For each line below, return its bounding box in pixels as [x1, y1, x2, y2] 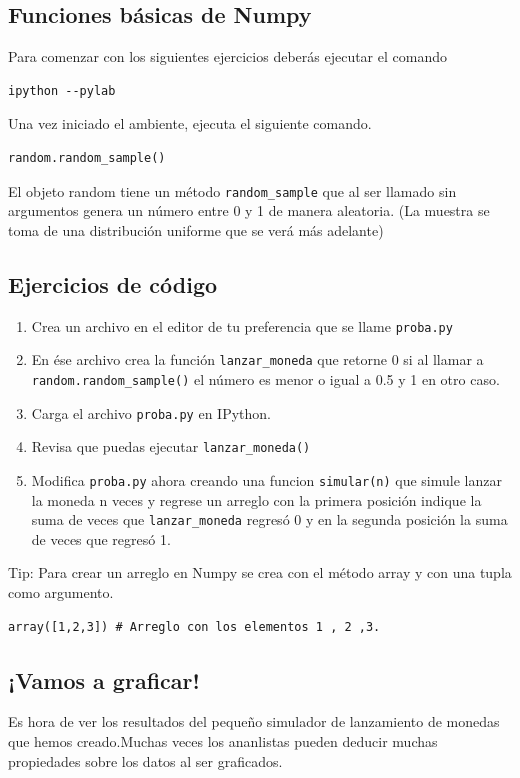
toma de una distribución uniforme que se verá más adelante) [8, 219, 384, 240]
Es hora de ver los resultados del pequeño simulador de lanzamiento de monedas [8, 711, 500, 732]
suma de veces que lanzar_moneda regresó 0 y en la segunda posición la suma [31, 509, 508, 530]
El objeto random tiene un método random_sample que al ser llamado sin [8, 180, 457, 201]
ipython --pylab [8, 83, 116, 98]
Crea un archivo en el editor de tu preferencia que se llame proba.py [31, 315, 453, 336]
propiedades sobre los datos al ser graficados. [8, 750, 283, 771]
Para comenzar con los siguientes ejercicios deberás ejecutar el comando [8, 46, 447, 67]
